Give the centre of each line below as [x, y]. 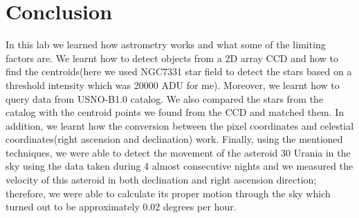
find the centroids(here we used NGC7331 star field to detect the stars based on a [179, 71]
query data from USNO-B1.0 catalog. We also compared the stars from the [165, 98]
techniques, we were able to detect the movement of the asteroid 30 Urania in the [178, 152]
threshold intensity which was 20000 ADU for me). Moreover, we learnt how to [173, 85]
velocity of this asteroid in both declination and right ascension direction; [161, 180]
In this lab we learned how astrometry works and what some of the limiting [166, 44]
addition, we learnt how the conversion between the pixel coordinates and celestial [180, 125]
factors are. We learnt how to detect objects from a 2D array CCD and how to [172, 58]
